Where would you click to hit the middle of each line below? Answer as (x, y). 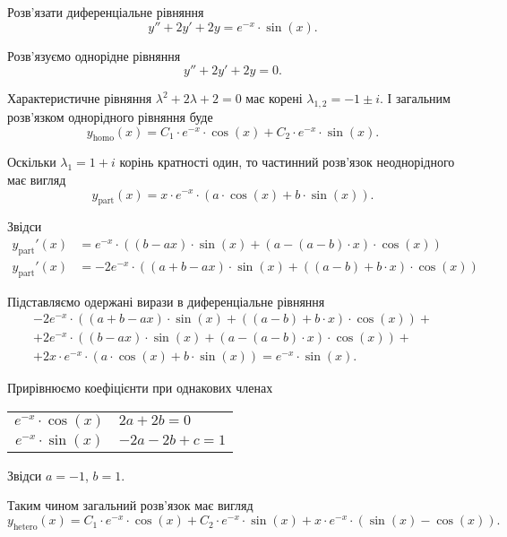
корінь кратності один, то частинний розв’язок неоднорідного (287, 162)
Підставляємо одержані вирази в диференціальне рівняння (166, 301)
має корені (274, 98)
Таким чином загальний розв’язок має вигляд (130, 505)
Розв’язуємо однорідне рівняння (94, 55)
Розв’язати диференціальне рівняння (106, 12)
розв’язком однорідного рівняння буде (110, 116)
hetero (25, 527)
